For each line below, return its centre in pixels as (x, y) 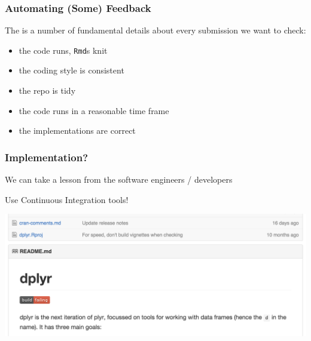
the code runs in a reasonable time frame (94, 110)
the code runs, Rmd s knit (63, 50)
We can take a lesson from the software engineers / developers (119, 179)
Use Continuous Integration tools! (67, 199)
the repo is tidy (47, 90)
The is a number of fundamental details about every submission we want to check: (155, 30)
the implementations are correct (77, 130)
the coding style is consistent (71, 70)
